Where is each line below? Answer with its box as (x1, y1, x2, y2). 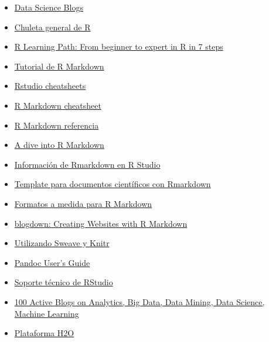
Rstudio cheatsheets (14, 80, 86, 92)
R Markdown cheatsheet (14, 99, 101, 111)
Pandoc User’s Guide (14, 256, 90, 268)
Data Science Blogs (14, 1, 83, 13)
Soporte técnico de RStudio (14, 276, 113, 288)
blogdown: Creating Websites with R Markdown (14, 217, 188, 229)
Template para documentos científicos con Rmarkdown (14, 178, 211, 190)
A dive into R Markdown (14, 139, 104, 151)
